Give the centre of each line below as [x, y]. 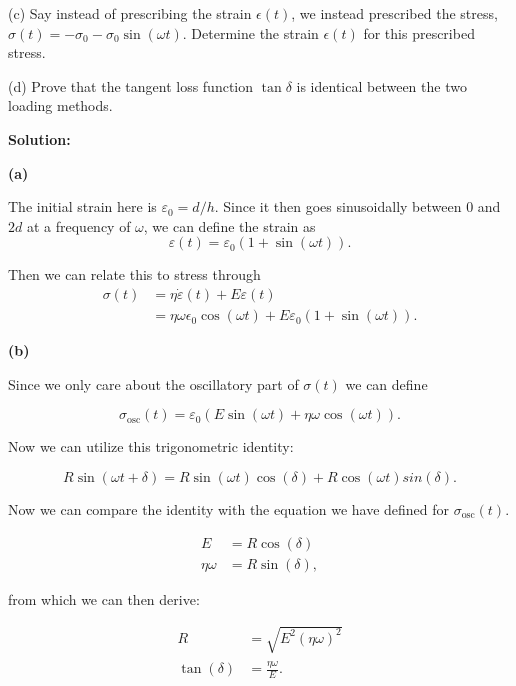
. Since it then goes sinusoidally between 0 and [357, 206]
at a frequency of [78, 225]
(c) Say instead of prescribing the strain [130, 13]
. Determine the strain [250, 32]
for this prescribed [419, 32]
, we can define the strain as [229, 225]
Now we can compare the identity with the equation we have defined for [229, 509]
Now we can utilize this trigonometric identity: [151, 446]
